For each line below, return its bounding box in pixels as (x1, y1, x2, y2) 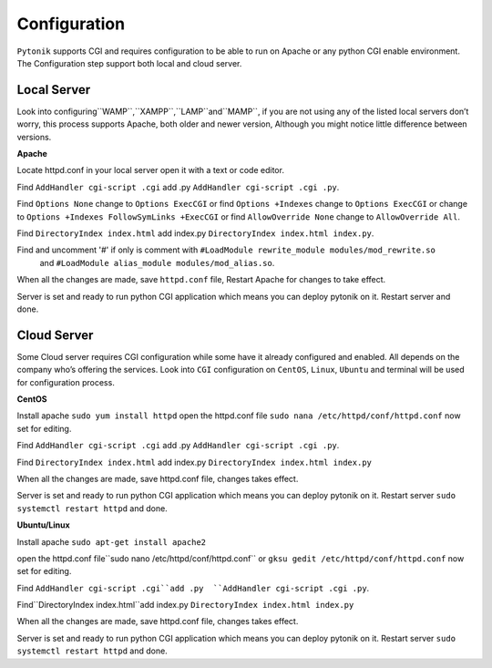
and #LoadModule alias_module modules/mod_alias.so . (39, 257, 275, 268)
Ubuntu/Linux (16, 519, 70, 530)
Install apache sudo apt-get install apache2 (16, 536, 207, 547)
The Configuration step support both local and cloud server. (16, 57, 242, 68)
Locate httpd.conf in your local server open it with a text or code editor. (16, 165, 284, 176)
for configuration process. (16, 376, 116, 387)
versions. (16, 131, 52, 142)
